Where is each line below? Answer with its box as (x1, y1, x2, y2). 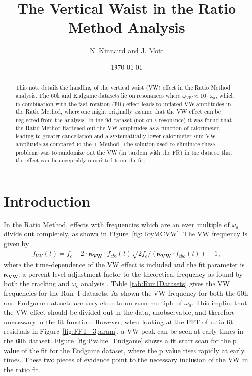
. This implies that (192, 297, 247, 307)
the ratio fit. (4, 364, 40, 374)
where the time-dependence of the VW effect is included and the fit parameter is (4, 259, 245, 269)
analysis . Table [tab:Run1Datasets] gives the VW (81, 278, 230, 288)
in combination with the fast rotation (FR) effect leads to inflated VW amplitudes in (15, 99, 231, 107)
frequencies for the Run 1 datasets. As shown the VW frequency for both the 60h (4, 287, 248, 298)
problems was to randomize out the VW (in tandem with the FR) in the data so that (15, 148, 233, 156)
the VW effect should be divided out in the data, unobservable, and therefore (4, 307, 235, 317)
